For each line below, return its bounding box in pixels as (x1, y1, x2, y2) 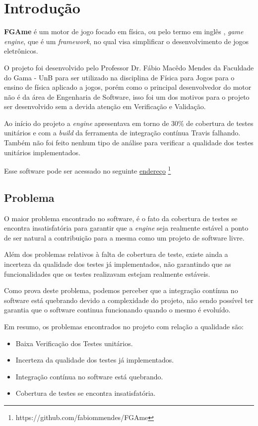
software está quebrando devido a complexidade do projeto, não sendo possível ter (4, 295, 254, 305)
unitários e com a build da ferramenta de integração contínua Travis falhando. (4, 127, 241, 138)
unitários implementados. (4, 147, 80, 157)
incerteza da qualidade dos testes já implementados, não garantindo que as (4, 259, 231, 269)
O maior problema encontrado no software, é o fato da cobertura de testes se (4, 213, 238, 223)
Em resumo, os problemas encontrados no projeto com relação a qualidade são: (4, 321, 244, 332)
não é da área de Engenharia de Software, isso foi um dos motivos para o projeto (4, 91, 250, 102)
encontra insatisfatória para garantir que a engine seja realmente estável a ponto (4, 223, 249, 233)
